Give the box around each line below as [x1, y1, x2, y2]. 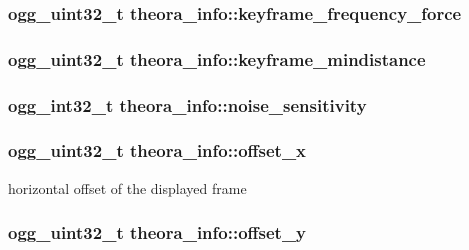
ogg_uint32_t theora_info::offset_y [8, 220, 307, 245]
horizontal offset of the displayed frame [8, 177, 247, 198]
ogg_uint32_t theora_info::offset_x [8, 138, 307, 163]
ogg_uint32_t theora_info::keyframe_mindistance [8, 46, 426, 71]
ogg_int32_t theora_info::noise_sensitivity [8, 92, 367, 117]
